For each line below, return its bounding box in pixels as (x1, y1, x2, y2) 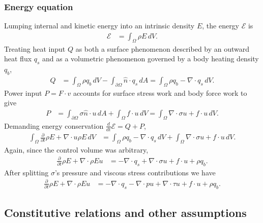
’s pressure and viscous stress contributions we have (54, 167, 216, 177)
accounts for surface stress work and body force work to (73, 87, 247, 98)
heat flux (4, 53, 32, 64)
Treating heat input (4, 43, 66, 54)
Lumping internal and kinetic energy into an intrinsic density (4, 20, 195, 31)
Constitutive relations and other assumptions (4, 205, 247, 220)
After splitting (4, 167, 49, 177)
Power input (4, 87, 42, 98)
